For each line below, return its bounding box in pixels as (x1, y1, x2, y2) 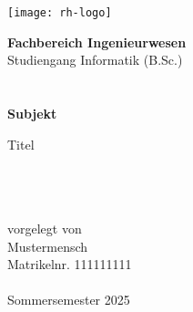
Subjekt (7, 104, 57, 123)
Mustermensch (7, 236, 88, 255)
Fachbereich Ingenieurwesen (7, 32, 187, 51)
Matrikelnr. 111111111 (7, 255, 132, 274)
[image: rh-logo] (7, 6, 112, 19)
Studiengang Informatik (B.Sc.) (7, 50, 183, 69)
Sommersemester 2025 (7, 290, 130, 309)
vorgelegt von (7, 219, 82, 237)
